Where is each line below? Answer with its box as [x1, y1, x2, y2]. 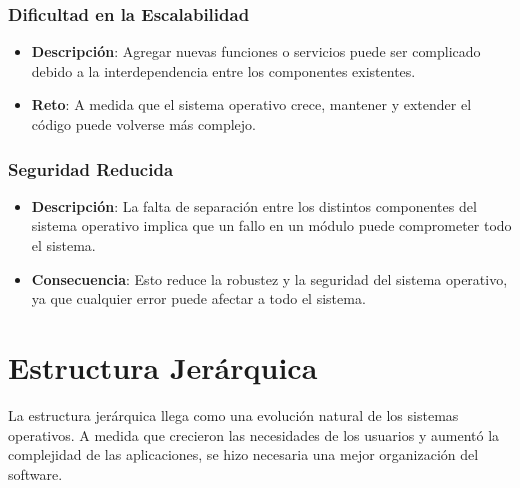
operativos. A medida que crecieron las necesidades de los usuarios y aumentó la [8, 424, 500, 445]
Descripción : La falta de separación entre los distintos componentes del [31, 195, 477, 216]
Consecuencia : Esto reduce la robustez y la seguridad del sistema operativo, [31, 268, 508, 289]
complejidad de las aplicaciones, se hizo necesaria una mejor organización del [8, 444, 479, 465]
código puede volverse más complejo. [31, 114, 256, 134]
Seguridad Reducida [8, 156, 174, 181]
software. [8, 463, 63, 484]
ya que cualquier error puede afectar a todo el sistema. [31, 288, 366, 309]
